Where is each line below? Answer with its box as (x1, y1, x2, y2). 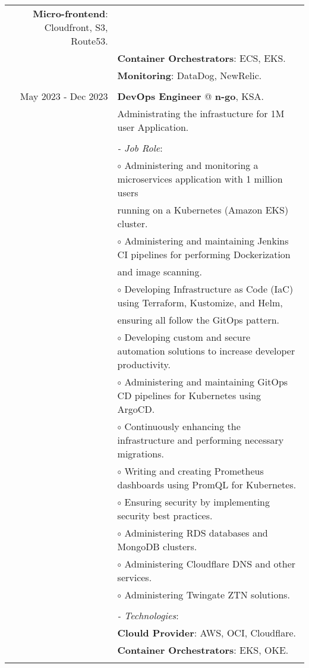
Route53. (71, 34, 108, 48)
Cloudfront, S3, (44, 20, 108, 34)
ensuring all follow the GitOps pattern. (117, 313, 279, 327)
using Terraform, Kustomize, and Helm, (117, 296, 283, 309)
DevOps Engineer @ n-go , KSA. (117, 89, 264, 103)
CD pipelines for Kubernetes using (117, 388, 261, 402)
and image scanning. (117, 265, 202, 278)
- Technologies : (117, 609, 179, 622)
